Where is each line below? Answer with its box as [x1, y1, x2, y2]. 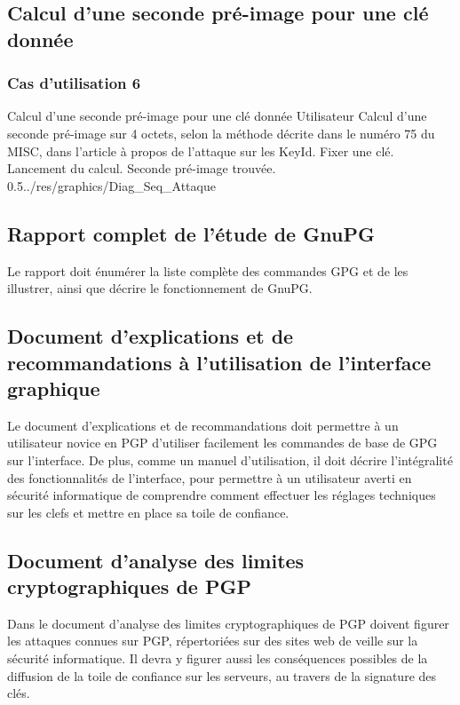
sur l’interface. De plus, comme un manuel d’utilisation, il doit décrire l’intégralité [7, 450, 453, 469]
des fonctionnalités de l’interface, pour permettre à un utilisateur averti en [7, 468, 412, 487]
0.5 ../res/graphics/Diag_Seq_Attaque [7, 176, 216, 194]
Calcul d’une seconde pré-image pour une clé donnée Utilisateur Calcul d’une [7, 107, 427, 125]
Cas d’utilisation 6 [7, 72, 141, 94]
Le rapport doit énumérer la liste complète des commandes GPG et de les [7, 261, 408, 280]
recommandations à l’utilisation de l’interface [7, 348, 432, 376]
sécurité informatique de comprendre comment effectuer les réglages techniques [7, 486, 436, 504]
